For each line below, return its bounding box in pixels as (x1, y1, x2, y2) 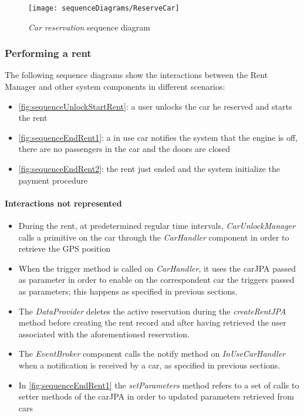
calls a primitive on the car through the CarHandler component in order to (18, 231, 289, 243)
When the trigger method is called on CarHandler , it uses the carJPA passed (18, 262, 296, 274)
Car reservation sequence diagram (28, 21, 150, 33)
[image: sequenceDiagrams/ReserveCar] (28, 4, 180, 12)
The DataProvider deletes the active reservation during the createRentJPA (18, 305, 286, 317)
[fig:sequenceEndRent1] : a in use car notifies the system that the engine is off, (18, 131, 298, 143)
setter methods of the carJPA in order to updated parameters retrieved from (18, 390, 294, 403)
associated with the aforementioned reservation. (18, 327, 190, 340)
